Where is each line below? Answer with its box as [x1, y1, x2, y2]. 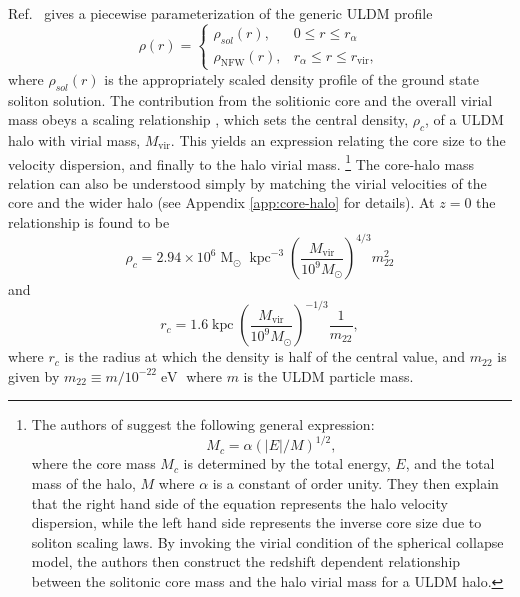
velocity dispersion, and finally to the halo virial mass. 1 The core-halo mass [8, 150, 475, 174]
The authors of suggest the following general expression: [31, 414, 375, 435]
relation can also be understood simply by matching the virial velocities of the [8, 172, 487, 193]
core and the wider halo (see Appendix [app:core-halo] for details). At [8, 192, 435, 213]
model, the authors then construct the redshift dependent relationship [31, 551, 461, 572]
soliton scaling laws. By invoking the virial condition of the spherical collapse [31, 531, 504, 552]
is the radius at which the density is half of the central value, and [64, 346, 466, 367]
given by [8, 365, 60, 386]
